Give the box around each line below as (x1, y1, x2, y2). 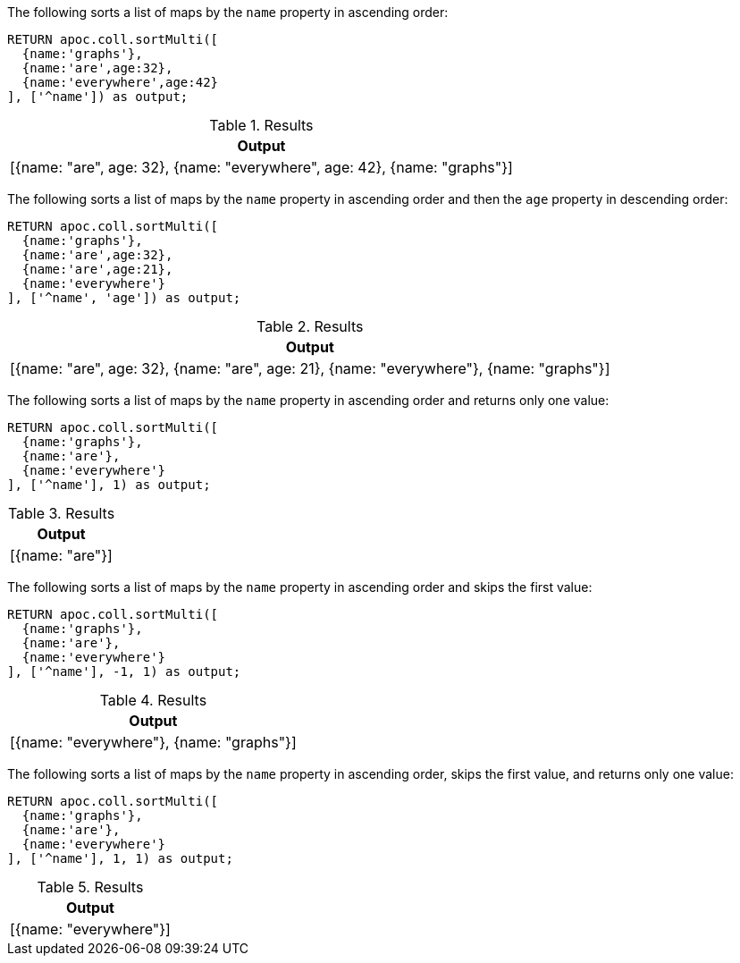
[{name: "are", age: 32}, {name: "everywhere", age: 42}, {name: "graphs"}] (10, 158, 513, 176)
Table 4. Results (99, 691, 207, 709)
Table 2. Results (256, 317, 364, 335)
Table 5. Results (37, 878, 144, 896)
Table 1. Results (209, 116, 314, 134)
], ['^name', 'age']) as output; (7, 291, 241, 305)
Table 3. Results (7, 504, 115, 522)
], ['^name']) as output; (7, 89, 189, 104)
